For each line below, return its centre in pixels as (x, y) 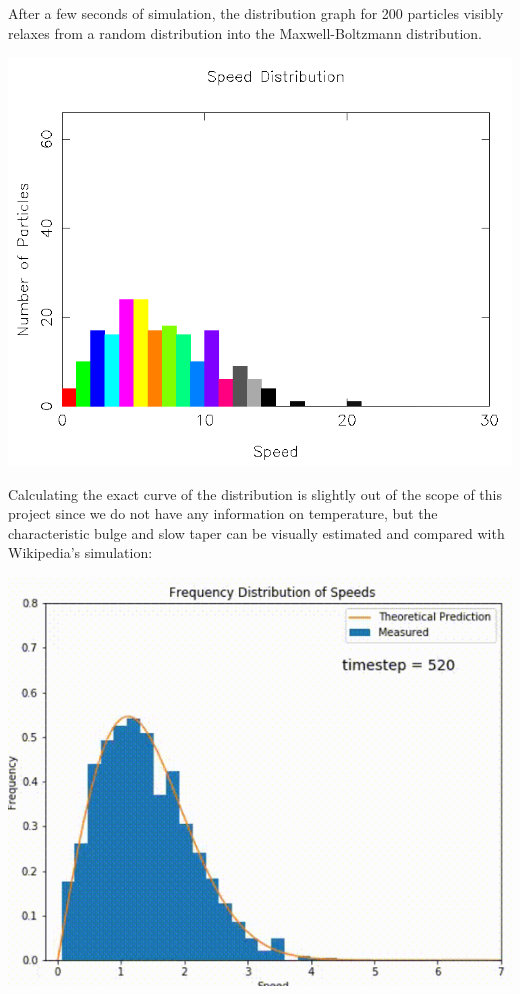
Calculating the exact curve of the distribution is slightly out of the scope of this (255, 493)
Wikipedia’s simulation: (80, 552)
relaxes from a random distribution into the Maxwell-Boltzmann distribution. (245, 32)
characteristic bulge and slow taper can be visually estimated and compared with (256, 532)
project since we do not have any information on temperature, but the (223, 513)
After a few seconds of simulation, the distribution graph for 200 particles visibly (256, 13)
